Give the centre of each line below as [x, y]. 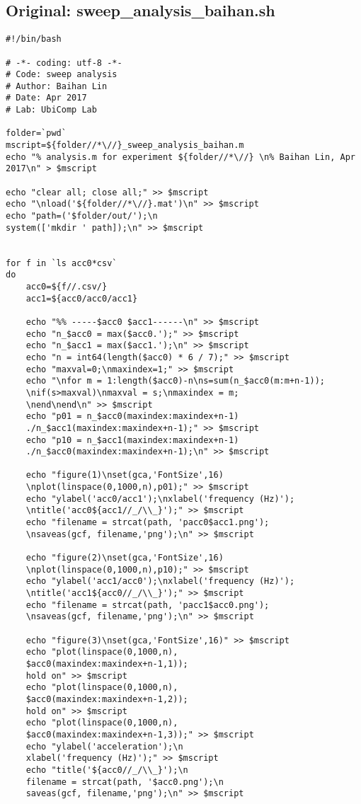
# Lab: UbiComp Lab [51, 110]
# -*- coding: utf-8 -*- [64, 63]
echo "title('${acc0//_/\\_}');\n [107, 770]
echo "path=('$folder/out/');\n [82, 216]
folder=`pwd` [36, 133]
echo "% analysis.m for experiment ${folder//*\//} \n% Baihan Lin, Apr [180, 157]
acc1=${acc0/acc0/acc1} [82, 298]
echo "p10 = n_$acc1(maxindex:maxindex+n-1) [132, 440]
